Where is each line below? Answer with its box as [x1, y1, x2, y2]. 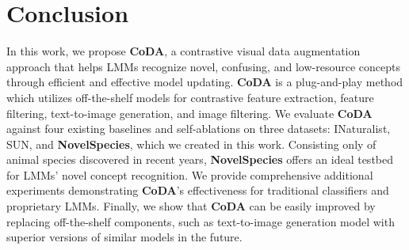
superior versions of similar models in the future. [6, 229, 243, 245]
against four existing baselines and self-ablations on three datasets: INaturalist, [6, 120, 391, 137]
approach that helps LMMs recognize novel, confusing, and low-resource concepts [6, 58, 400, 74]
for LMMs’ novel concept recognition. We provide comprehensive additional [6, 166, 373, 183]
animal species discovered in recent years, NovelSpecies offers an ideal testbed [6, 151, 394, 168]
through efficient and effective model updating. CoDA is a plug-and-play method [6, 74, 403, 90]
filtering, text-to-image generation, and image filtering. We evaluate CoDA [6, 104, 373, 121]
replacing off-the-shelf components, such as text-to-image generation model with [6, 213, 395, 229]
